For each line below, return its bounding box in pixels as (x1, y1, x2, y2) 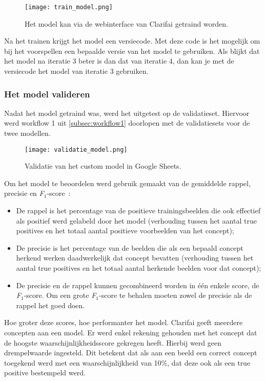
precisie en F (4, 188, 44, 198)
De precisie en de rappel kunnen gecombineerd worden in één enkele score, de (16, 279, 259, 290)
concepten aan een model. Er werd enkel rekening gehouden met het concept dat (4, 327, 257, 337)
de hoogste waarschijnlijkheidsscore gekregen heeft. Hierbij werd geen (4, 337, 221, 348)
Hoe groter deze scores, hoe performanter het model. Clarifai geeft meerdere (4, 317, 243, 328)
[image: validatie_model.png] (25, 146, 128, 153)
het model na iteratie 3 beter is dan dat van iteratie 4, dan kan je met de (4, 55, 234, 66)
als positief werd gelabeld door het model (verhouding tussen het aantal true (16, 215, 257, 226)
